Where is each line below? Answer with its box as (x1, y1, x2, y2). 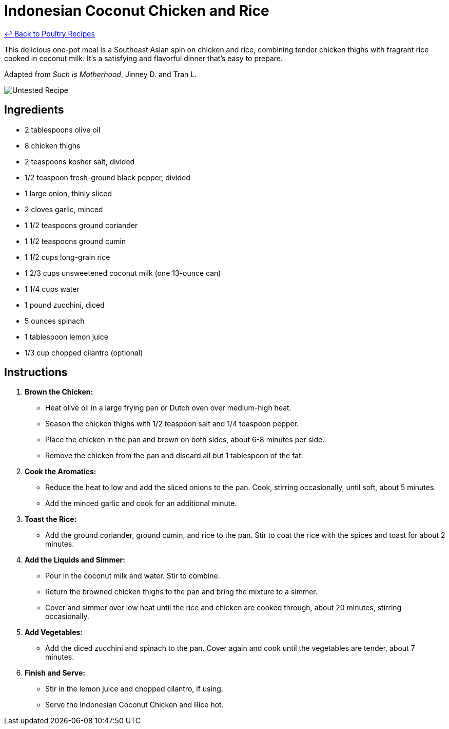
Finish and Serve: (25, 668, 85, 678)
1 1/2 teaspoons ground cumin (25, 236, 126, 246)
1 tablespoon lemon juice (25, 332, 108, 341)
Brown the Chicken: (25, 387, 93, 397)
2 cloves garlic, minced (25, 204, 103, 214)
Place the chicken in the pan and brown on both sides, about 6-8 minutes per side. (45, 435, 325, 444)
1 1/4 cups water (25, 284, 80, 293)
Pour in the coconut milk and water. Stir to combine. (45, 571, 220, 581)
